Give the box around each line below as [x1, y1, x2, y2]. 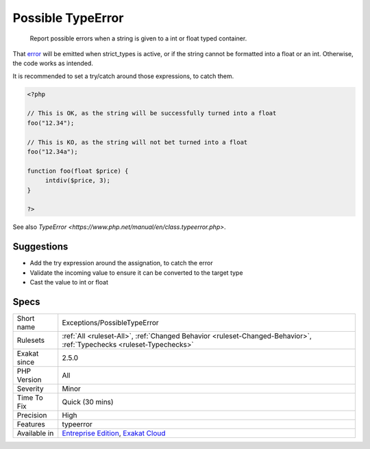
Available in [16, 428, 54, 438]
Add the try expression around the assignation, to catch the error [29, 259, 214, 267]
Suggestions [12, 241, 69, 253]
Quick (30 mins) [62, 397, 114, 406]
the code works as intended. [12, 59, 94, 68]
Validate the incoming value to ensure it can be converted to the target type [29, 268, 243, 277]
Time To [16, 393, 44, 402]
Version [16, 374, 42, 384]
